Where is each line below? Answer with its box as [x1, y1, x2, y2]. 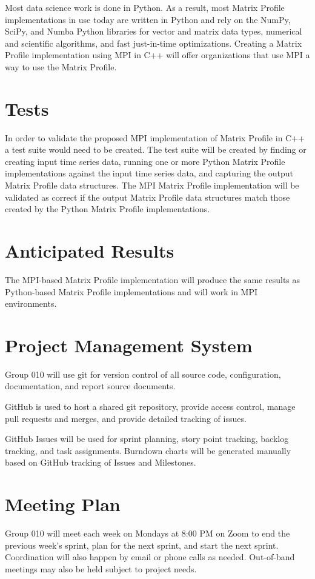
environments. [5, 297, 57, 310]
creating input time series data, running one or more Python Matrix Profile [5, 155, 285, 167]
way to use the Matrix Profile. [5, 60, 117, 73]
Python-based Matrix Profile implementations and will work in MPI [5, 285, 258, 298]
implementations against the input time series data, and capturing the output [5, 167, 294, 179]
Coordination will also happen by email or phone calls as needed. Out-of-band [5, 551, 295, 563]
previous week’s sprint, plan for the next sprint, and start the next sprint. [5, 538, 279, 551]
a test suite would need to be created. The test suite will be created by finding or [5, 143, 307, 156]
